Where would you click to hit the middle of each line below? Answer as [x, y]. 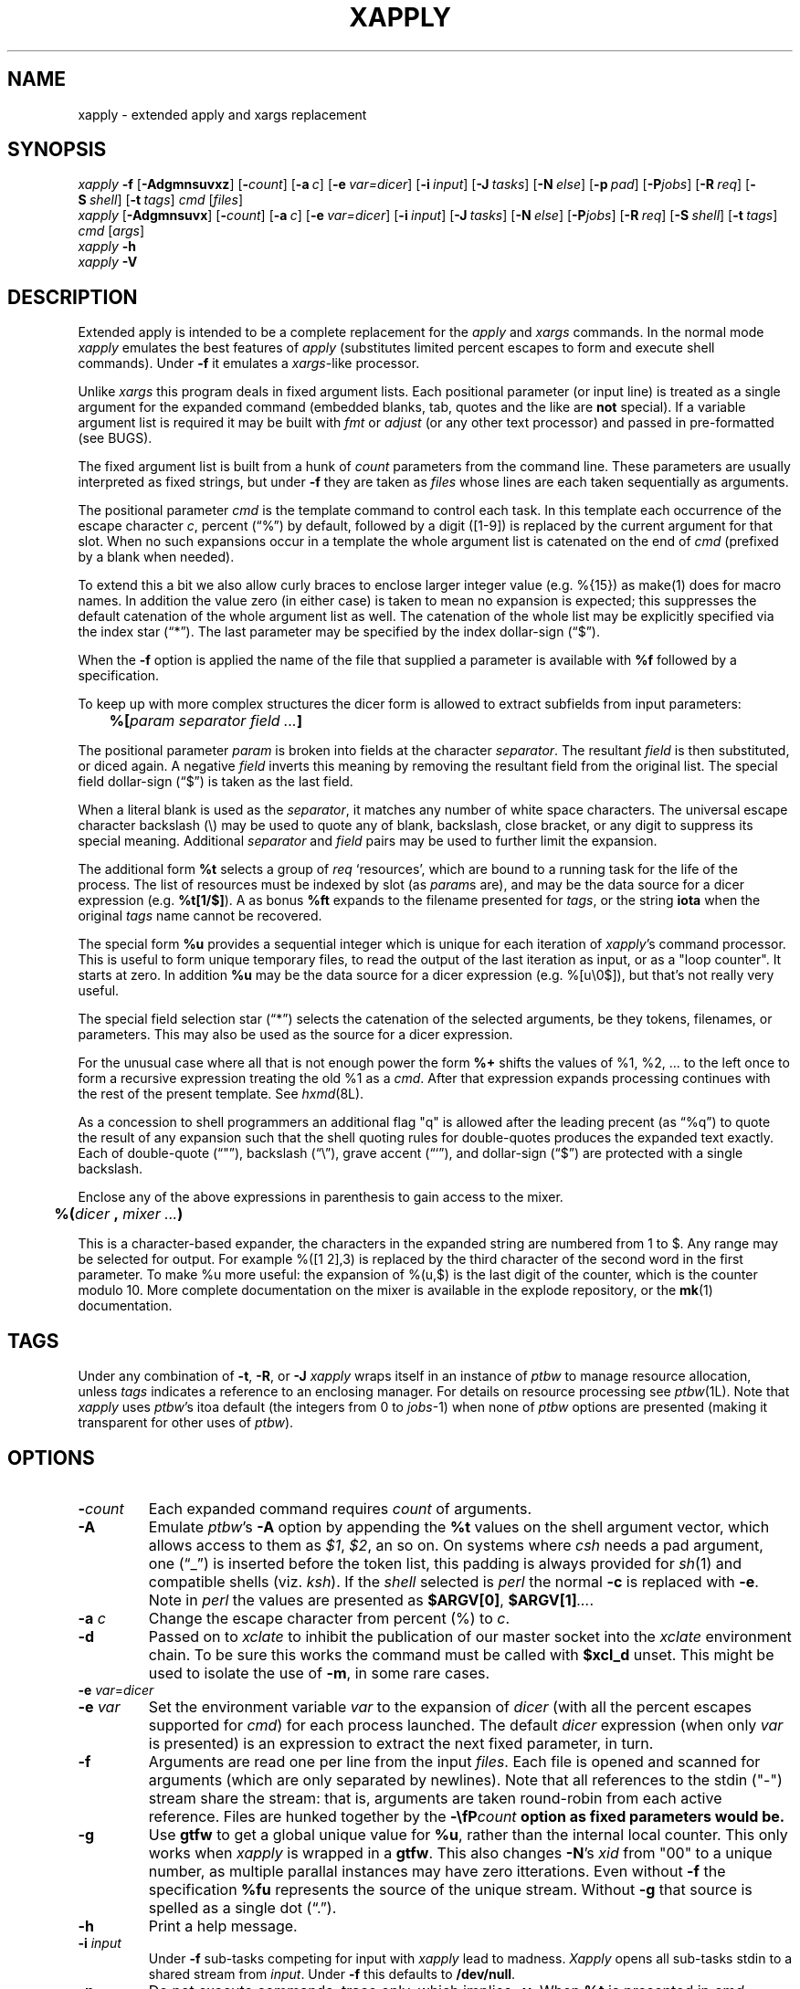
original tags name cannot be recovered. [200, 916]
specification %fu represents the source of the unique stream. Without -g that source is [450, 1889]
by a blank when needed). [156, 557]
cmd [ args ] [111, 231]
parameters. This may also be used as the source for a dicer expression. [295, 1035]
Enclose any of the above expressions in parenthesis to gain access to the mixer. [321, 1197]
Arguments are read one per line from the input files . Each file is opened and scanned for [454, 1761]
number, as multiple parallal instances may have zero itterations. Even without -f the [437, 1871]
